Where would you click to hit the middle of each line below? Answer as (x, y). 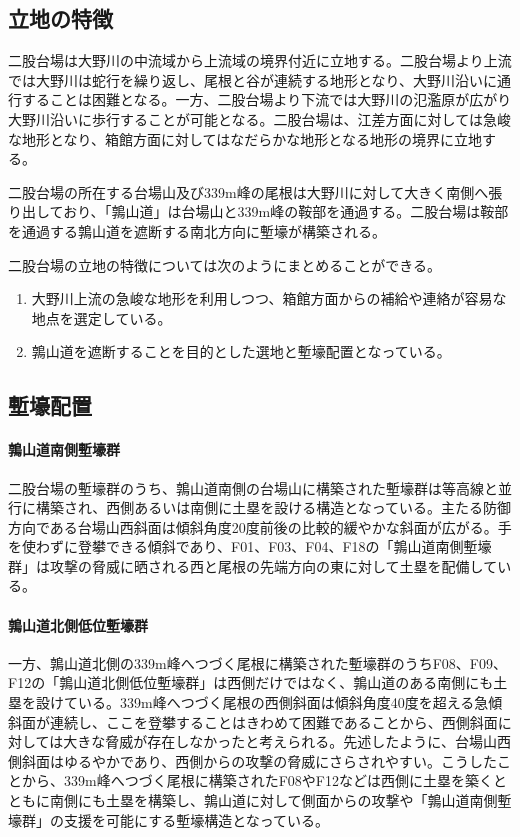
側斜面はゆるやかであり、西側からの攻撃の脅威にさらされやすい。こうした (253, 760)
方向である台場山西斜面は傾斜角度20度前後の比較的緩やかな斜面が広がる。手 (260, 526)
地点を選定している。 (101, 317)
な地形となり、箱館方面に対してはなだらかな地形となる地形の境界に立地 (245, 138)
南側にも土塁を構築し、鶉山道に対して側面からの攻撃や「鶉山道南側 (273, 800)
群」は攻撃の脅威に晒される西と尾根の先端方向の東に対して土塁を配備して (253, 565)
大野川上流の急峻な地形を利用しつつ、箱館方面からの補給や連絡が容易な (269, 298)
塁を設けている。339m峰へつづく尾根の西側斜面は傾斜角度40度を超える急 (248, 702)
